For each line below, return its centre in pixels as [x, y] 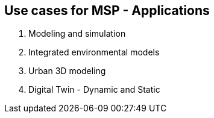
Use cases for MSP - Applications [107, 11]
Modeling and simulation [77, 34]
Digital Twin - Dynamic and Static [94, 90]
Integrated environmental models [94, 52]
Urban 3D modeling [67, 71]
